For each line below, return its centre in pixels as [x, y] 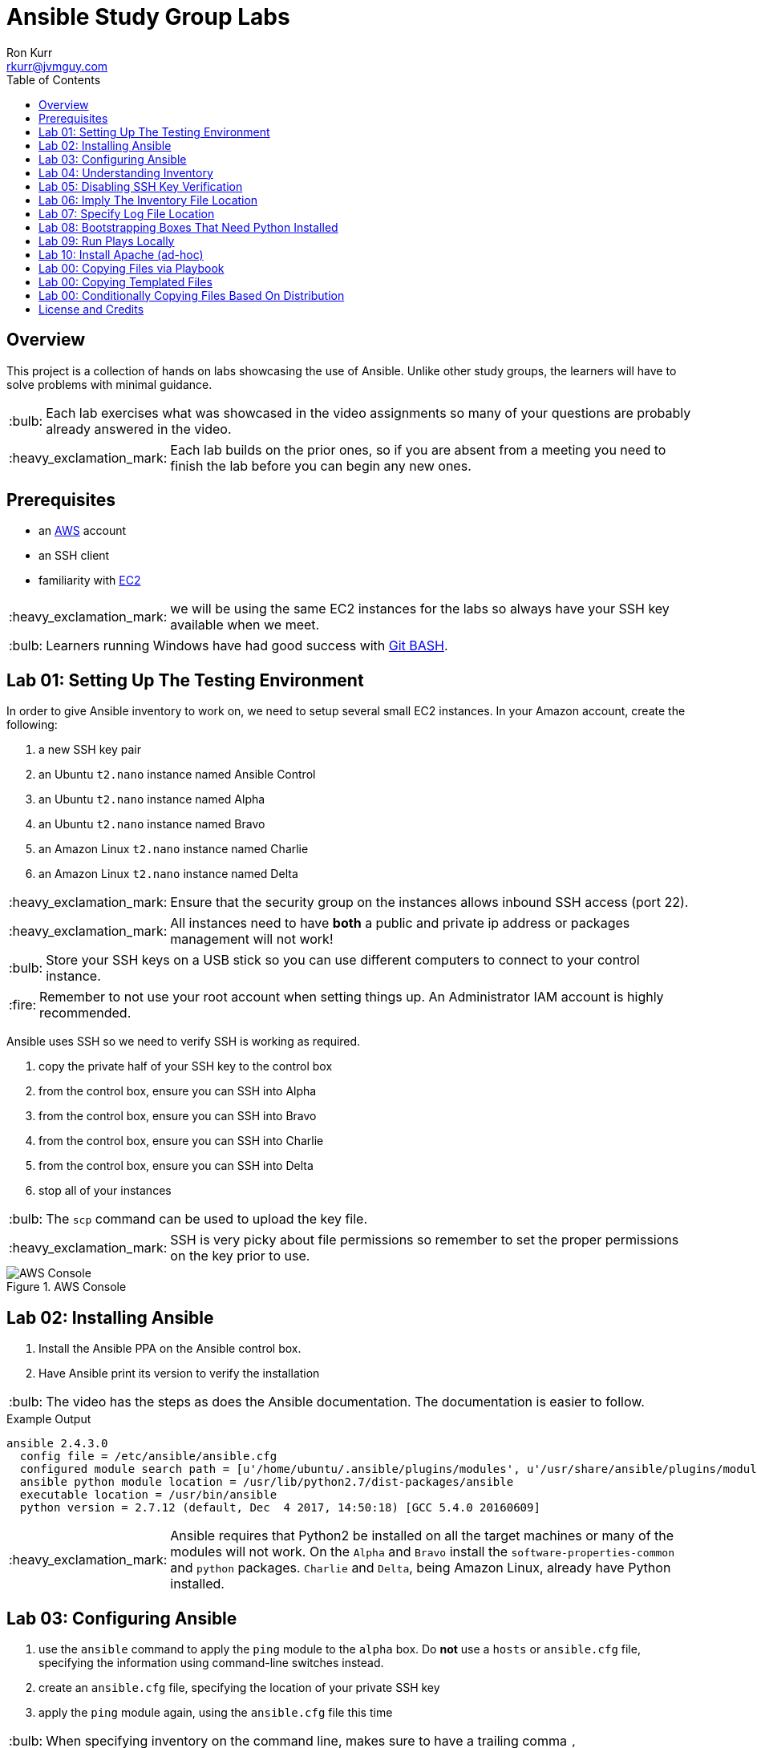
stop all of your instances [105, 1191]
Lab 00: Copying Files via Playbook [132, 268]
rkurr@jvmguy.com [57, 66]
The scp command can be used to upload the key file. [207, 1219]
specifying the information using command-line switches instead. [211, 1662]
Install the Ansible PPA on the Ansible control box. [170, 1349]
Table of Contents [54, 79]
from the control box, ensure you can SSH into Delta [176, 1166]
